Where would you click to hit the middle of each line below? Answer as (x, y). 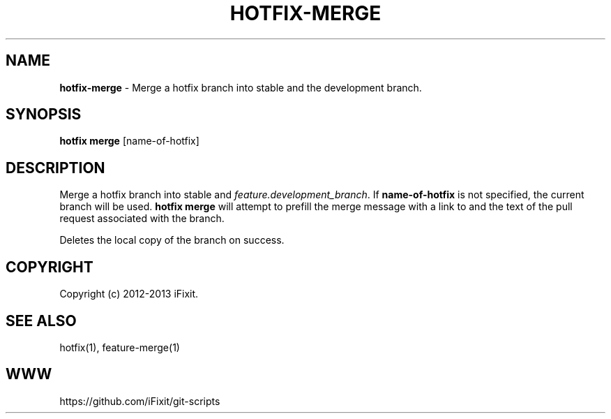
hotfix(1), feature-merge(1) (120, 347)
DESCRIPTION (55, 168)
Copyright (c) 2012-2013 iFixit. (129, 294)
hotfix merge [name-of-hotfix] (129, 141)
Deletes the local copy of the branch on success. (172, 240)
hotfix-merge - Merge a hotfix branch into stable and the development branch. (241, 87)
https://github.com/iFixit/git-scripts (140, 401)
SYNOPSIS (44, 115)
